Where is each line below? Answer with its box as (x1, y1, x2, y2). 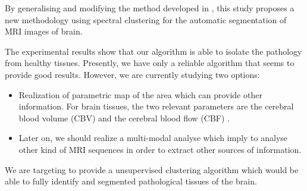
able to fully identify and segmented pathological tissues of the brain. (5, 175, 257, 187)
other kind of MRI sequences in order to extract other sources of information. (18, 143, 302, 155)
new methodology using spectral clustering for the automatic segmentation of (5, 13, 287, 26)
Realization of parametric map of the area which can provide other (18, 88, 262, 101)
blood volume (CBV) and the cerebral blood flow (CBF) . (18, 111, 230, 124)
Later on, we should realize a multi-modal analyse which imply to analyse (18, 131, 288, 144)
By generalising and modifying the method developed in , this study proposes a (5, 2, 295, 14)
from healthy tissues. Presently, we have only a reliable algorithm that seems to (5, 57, 295, 69)
